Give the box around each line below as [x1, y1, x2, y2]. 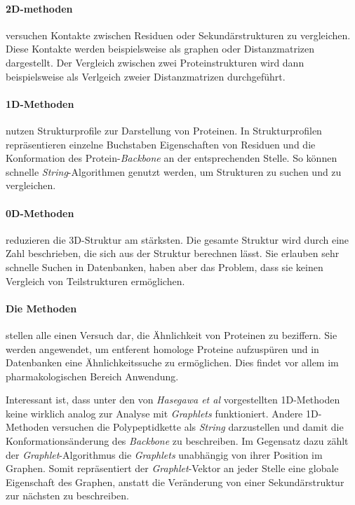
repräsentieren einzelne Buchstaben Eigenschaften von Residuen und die [6, 137, 316, 151]
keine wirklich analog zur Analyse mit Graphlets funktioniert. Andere [6, 406, 303, 420]
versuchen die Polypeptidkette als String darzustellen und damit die [52, 420, 344, 434]
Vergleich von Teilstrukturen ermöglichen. [6, 273, 185, 288]
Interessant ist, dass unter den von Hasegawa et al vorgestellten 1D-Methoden [6, 392, 340, 407]
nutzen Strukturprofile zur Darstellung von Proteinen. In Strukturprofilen [6, 123, 322, 137]
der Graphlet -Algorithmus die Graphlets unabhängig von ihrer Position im [6, 447, 323, 462]
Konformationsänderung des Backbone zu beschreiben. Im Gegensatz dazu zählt [6, 434, 349, 448]
